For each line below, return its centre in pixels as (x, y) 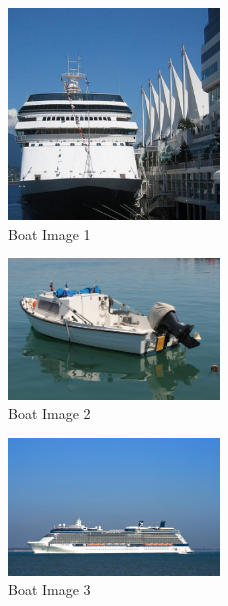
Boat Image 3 (49, 589)
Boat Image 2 (49, 413)
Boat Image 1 (49, 233)
